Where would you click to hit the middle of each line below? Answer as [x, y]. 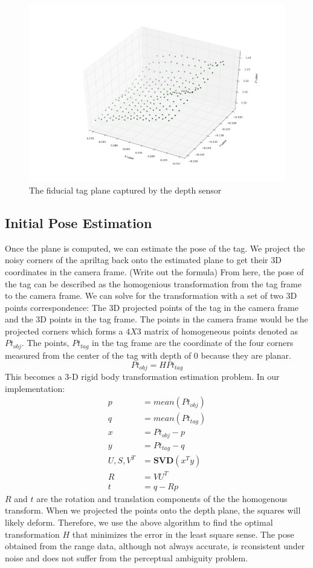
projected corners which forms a [64, 331]
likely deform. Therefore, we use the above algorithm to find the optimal [139, 522]
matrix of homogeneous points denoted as [221, 331]
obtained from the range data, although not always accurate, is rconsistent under [155, 546]
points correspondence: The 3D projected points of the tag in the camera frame [152, 307]
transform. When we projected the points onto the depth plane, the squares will [153, 510]
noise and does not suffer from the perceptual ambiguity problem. [127, 557]
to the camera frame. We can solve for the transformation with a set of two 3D [151, 295]
